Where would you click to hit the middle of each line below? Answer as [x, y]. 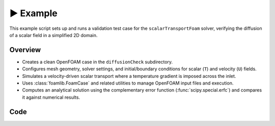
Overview [25, 50]
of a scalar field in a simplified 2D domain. [53, 35]
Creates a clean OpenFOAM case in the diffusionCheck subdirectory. [98, 62]
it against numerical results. [51, 97]
